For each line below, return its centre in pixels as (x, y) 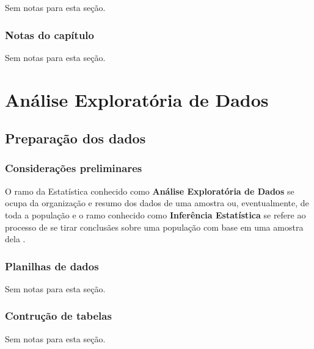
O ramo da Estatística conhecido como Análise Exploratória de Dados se (150, 191)
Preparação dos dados (75, 138)
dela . (15, 239)
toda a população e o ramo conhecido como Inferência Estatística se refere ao (155, 214)
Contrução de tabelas (58, 316)
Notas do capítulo (49, 34)
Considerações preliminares (74, 168)
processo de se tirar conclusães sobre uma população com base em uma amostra (154, 227)
